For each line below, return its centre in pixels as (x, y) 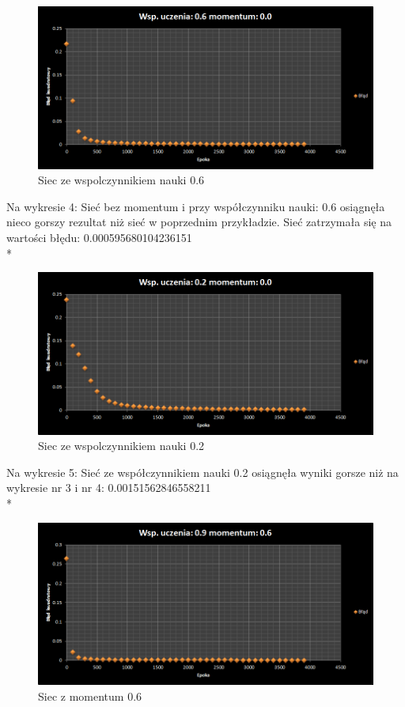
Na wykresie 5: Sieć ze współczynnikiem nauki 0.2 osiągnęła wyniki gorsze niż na (202, 472)
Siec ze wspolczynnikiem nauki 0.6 (121, 180)
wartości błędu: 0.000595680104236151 (99, 237)
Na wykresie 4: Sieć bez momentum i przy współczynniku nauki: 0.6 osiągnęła (196, 206)
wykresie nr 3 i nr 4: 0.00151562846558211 (109, 488)
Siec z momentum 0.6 (90, 696)
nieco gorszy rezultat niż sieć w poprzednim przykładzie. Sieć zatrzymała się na (199, 222)
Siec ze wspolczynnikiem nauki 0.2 (121, 446)
